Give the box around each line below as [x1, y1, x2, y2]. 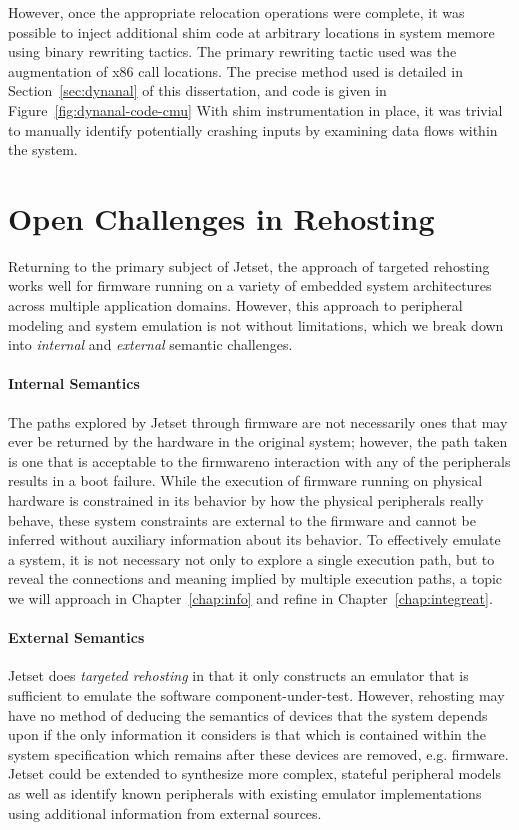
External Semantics [8, 627, 145, 648]
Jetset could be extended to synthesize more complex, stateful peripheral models [8, 763, 501, 784]
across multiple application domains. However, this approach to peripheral [8, 295, 463, 316]
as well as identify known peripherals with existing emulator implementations [8, 782, 482, 803]
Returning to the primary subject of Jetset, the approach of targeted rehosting [8, 255, 490, 276]
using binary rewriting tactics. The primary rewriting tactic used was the [8, 41, 457, 62]
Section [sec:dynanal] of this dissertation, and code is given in [8, 80, 387, 101]
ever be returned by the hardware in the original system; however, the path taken [8, 431, 508, 452]
